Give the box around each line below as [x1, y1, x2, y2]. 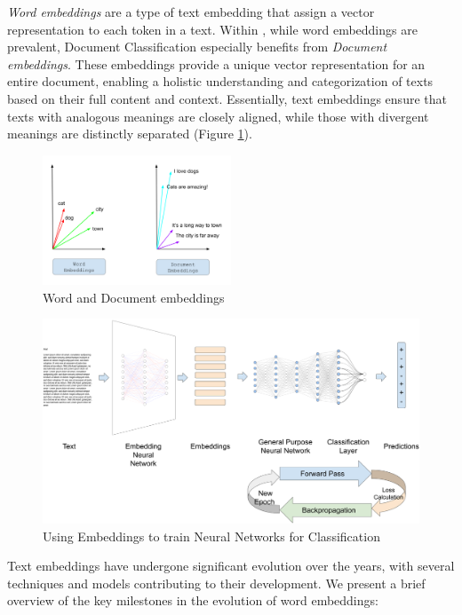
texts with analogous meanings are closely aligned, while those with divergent [7, 106, 429, 125]
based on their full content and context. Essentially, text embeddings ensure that [7, 89, 447, 107]
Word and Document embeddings [43, 288, 225, 306]
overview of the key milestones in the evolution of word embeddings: [7, 591, 378, 610]
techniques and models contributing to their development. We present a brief [7, 573, 426, 592]
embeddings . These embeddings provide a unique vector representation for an [7, 54, 426, 73]
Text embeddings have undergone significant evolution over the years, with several [7, 556, 455, 575]
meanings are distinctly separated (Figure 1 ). [7, 124, 252, 143]
